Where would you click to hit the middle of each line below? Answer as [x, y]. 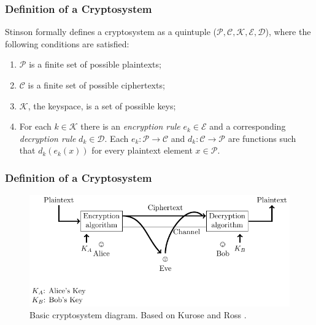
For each [35, 126]
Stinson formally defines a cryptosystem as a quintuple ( [111, 32]
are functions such [262, 138]
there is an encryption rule [130, 126]
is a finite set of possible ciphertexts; [96, 85]
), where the [288, 32]
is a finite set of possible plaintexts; [95, 64]
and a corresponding [248, 126]
